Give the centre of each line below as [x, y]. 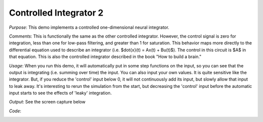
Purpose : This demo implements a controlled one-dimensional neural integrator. [89, 27]
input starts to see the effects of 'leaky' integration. [60, 93]
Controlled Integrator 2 [56, 13]
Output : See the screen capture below [47, 102]
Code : [15, 111]
